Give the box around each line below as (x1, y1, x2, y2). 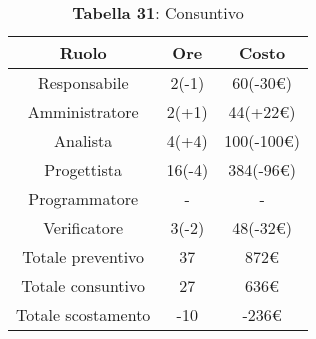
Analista (54, 129, 113, 152)
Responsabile (37, 71, 129, 94)
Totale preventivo (22, 245, 145, 268)
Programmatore (28, 187, 139, 210)
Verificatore (43, 216, 124, 239)
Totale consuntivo (21, 274, 146, 297)
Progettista (44, 158, 123, 181)
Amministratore (27, 100, 139, 123)
